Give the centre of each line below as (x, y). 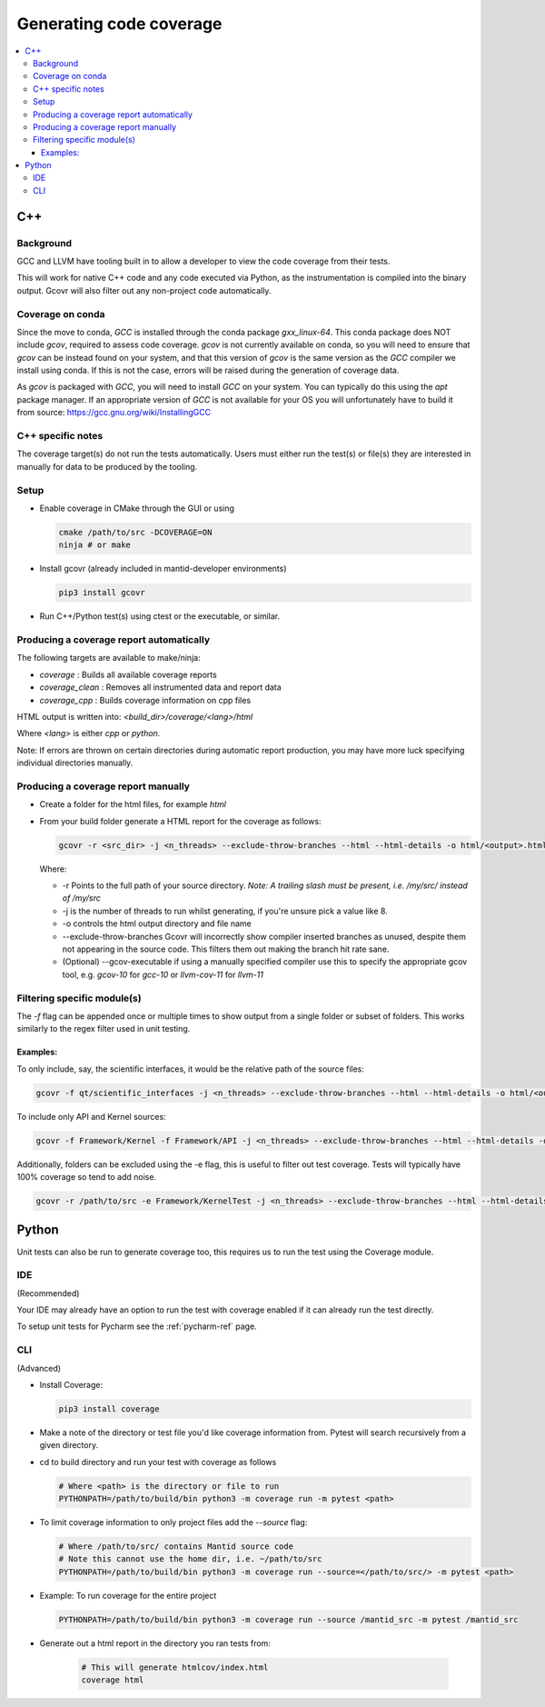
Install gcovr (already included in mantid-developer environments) (163, 569)
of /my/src (82, 898)
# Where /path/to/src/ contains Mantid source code (176, 1547)
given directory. (69, 1445)
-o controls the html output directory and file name (157, 923)
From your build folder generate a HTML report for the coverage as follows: (180, 821)
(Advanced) (39, 1368)
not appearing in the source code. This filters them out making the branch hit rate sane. (226, 949)
